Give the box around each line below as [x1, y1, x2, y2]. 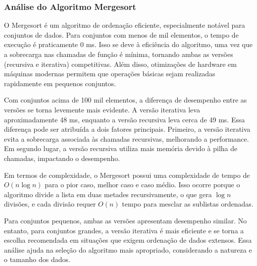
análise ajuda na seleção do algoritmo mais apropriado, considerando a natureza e [4, 244, 252, 255]
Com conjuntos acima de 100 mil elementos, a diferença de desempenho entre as [4, 95, 247, 105]
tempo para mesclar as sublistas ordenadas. [122, 199, 254, 209]
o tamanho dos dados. [4, 254, 70, 265]
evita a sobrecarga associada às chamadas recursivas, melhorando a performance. [4, 133, 249, 144]
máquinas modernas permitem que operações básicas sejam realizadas [4, 68, 215, 79]
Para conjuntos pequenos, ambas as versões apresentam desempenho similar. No [4, 215, 247, 225]
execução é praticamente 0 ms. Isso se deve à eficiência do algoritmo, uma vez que [4, 39, 253, 50]
